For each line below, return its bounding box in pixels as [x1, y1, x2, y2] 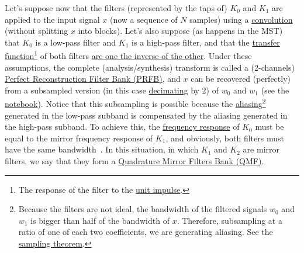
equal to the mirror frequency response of [5, 131, 153, 144]
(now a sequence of [110, 13, 178, 25]
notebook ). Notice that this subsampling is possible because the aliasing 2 [5, 96, 266, 110]
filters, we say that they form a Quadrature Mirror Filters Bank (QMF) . [5, 155, 264, 167]
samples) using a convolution [189, 13, 293, 25]
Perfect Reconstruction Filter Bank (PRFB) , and [5, 72, 181, 85]
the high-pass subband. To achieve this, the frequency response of [5, 120, 240, 133]
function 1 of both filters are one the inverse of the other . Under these [5, 48, 252, 62]
